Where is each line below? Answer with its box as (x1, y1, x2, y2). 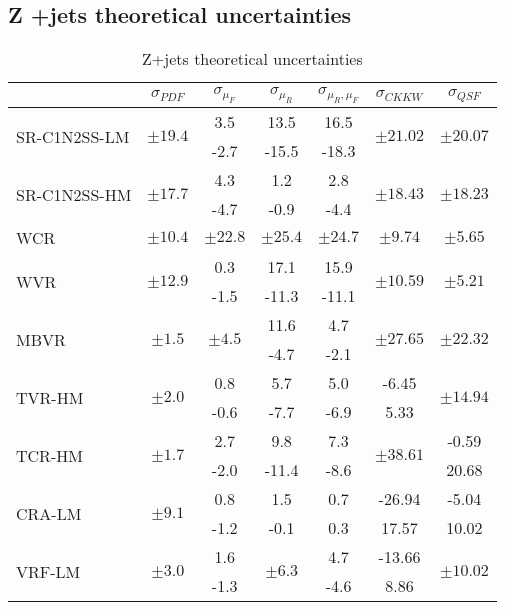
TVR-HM (16, 385, 84, 409)
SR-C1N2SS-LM (16, 124, 130, 148)
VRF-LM (16, 559, 81, 583)
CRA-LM (16, 501, 82, 525)
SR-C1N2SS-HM (16, 182, 132, 206)
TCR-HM (16, 443, 83, 467)
